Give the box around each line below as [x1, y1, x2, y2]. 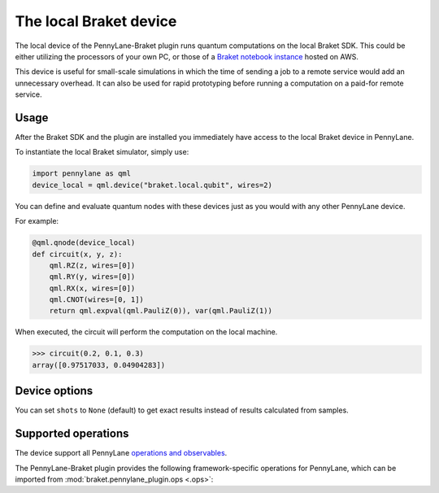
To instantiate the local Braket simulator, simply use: [15, 147, 189, 157]
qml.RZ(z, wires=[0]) [49, 260, 136, 270]
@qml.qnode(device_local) [32, 238, 136, 247]
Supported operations [15, 427, 129, 441]
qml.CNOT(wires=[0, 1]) [49, 295, 144, 304]
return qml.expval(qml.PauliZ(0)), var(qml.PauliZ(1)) [49, 306, 272, 316]
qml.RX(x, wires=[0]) [49, 283, 136, 293]
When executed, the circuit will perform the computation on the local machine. [15, 327, 278, 337]
